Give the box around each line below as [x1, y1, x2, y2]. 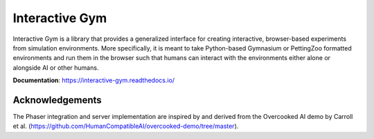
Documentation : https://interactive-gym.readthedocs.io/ [12, 76, 175, 84]
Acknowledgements [12, 94, 102, 106]
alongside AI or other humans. [12, 63, 99, 72]
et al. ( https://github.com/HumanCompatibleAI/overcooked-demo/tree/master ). [12, 122, 239, 131]
